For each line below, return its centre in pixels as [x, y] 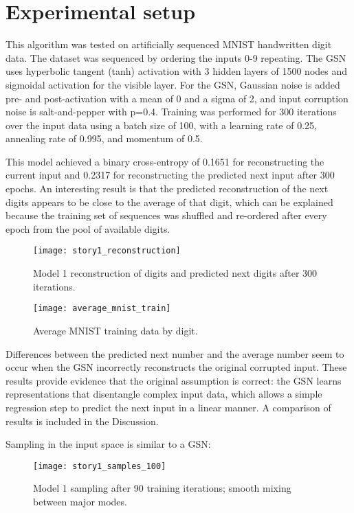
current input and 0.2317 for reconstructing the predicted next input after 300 [170, 175]
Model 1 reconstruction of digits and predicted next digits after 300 [175, 273]
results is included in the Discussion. [82, 421]
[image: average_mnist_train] [102, 309]
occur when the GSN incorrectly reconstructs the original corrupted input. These [176, 367]
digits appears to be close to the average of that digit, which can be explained [169, 202]
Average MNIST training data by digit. [115, 330]
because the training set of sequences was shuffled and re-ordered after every [166, 215]
